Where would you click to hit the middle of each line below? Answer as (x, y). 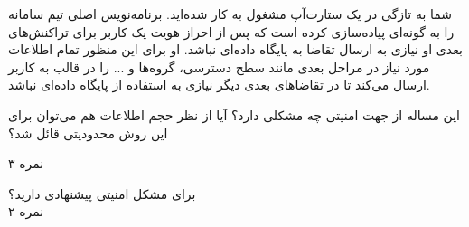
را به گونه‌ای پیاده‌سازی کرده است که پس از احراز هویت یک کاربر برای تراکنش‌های (231, 31)
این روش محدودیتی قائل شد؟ (88, 132)
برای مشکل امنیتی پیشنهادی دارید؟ (102, 193)
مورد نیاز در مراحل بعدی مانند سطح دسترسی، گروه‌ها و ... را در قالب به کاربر (219, 66)
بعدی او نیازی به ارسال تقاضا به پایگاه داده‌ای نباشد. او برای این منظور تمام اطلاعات (235, 49)
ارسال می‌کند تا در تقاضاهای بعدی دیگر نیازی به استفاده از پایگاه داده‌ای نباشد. (219, 85)
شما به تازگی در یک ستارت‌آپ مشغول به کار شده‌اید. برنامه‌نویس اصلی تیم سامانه (230, 14)
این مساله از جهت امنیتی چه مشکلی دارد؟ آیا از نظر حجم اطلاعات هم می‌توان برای (234, 114)
